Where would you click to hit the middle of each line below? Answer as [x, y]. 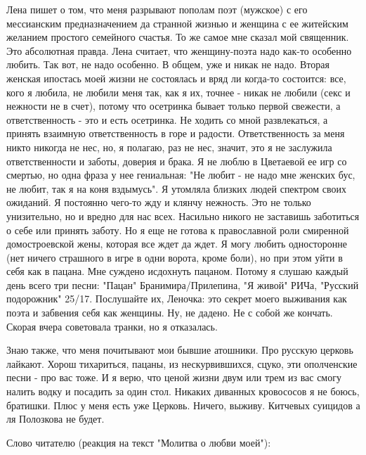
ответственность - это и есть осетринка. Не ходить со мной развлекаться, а [167, 119]
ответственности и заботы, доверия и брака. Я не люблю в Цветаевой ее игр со [177, 161]
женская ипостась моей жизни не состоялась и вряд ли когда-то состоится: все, [176, 78]
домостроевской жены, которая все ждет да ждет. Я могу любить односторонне [177, 244]
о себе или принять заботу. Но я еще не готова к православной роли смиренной [178, 230]
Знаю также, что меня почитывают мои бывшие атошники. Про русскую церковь [180, 350]
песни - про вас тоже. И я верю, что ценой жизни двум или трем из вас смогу [174, 377]
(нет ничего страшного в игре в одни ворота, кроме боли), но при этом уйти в [175, 257]
